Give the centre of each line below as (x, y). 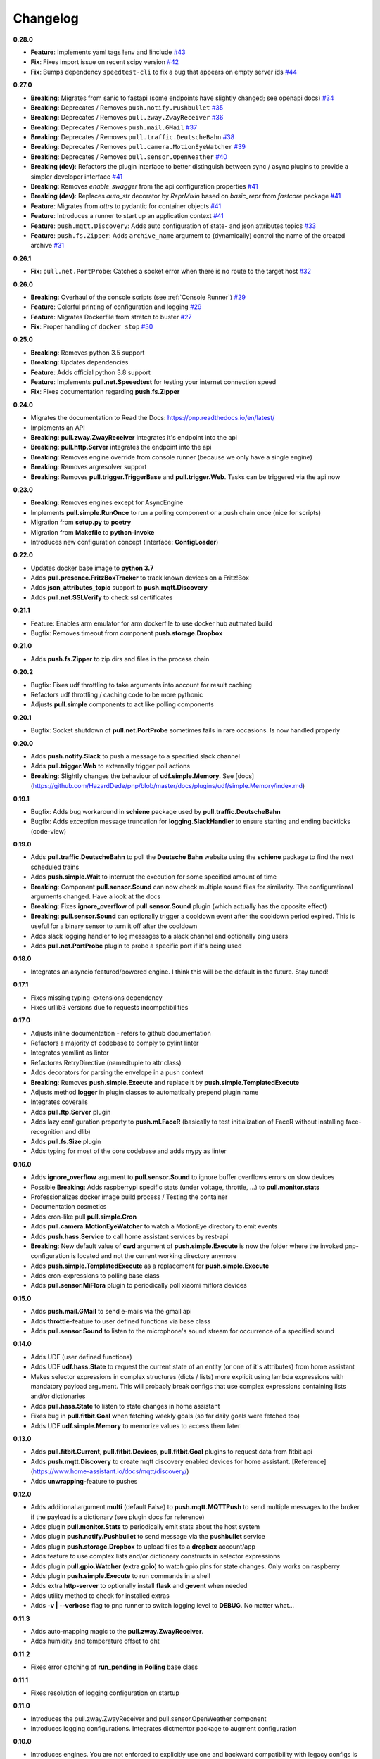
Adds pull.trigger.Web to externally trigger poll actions (110, 766)
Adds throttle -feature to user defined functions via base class (121, 1321)
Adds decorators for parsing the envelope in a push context (117, 1072)
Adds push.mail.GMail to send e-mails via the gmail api (111, 1312)
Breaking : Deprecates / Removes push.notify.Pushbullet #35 (127, 107)
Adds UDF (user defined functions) (82, 1357)
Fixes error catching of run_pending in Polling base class (114, 1667)
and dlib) (78, 1131)
